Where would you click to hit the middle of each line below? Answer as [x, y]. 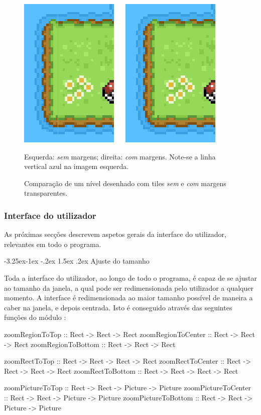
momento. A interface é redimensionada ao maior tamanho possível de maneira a [128, 298]
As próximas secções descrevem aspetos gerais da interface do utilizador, [115, 234]
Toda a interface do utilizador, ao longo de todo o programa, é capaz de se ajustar [130, 277]
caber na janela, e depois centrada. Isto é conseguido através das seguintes [118, 307]
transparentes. [46, 193]
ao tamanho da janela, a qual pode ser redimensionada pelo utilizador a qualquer [129, 287]
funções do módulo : [35, 317]
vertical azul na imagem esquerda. [77, 166]
